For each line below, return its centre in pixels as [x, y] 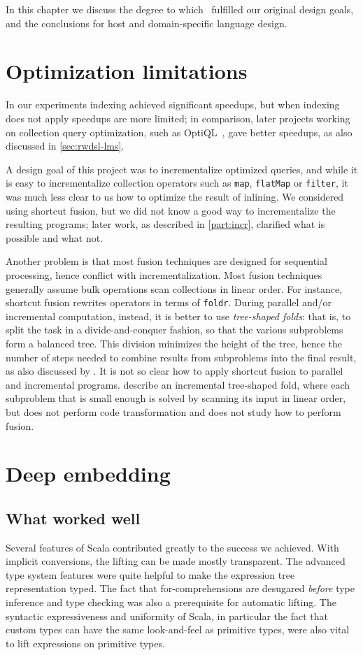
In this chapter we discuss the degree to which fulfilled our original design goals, [180, 9]
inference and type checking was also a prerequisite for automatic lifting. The [171, 602]
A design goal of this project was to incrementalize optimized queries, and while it [182, 169]
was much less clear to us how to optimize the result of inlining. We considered [175, 196]
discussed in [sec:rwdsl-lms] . [65, 146]
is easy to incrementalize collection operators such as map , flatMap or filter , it [177, 183]
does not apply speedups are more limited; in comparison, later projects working [178, 118]
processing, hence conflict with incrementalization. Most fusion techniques [164, 274]
